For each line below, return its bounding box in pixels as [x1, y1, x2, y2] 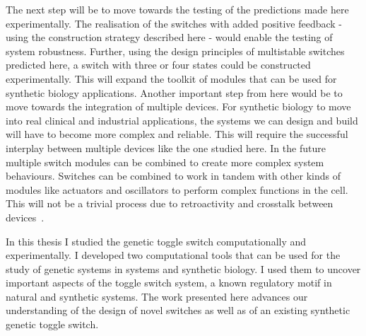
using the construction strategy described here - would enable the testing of [6, 30, 333, 45]
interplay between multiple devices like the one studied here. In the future [6, 140, 326, 155]
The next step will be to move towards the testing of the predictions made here [6, 2, 349, 16]
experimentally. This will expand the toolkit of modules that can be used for [6, 71, 337, 86]
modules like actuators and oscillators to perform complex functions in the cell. [6, 182, 348, 197]
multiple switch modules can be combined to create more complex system [6, 154, 324, 169]
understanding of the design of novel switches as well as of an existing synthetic [6, 303, 350, 318]
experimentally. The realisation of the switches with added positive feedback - [6, 16, 342, 30]
